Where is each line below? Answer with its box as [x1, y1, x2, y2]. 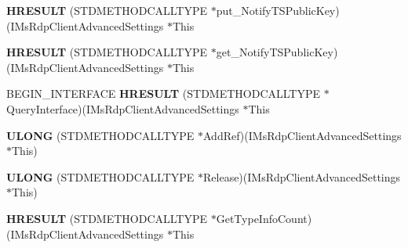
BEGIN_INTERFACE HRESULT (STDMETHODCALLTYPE [6, 85, 321, 102]
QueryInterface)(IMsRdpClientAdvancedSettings [6, 100, 239, 117]
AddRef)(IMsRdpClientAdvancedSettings [203, 127, 402, 143]
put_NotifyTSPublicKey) [216, 2, 340, 18]
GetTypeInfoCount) [216, 210, 312, 226]
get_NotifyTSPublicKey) [216, 44, 338, 60]
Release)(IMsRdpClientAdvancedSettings [203, 168, 401, 185]
